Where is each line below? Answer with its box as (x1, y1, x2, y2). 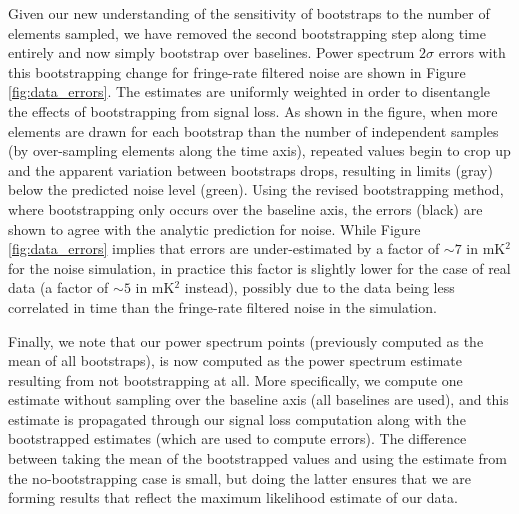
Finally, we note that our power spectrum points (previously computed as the (8, 330, 484, 351)
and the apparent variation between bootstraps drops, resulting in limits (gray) (8, 159, 493, 180)
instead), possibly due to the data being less (184, 277, 455, 298)
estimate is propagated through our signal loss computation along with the (8, 408, 466, 429)
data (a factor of (8, 277, 109, 298)
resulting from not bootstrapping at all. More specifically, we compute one (8, 369, 463, 390)
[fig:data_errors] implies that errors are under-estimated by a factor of (8, 238, 440, 259)
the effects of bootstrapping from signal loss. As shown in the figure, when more (8, 100, 498, 121)
